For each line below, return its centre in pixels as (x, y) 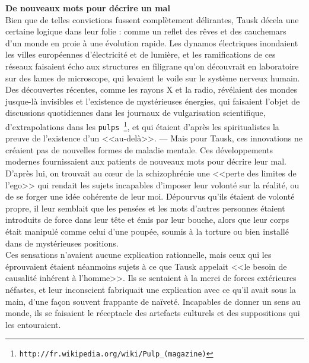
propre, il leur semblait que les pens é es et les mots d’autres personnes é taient (145, 208)
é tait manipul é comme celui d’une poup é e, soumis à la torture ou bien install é (147, 231)
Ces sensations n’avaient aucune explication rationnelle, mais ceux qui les (138, 255)
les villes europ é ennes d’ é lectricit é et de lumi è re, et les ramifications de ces (141, 54)
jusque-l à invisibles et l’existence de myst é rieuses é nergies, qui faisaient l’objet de (153, 101)
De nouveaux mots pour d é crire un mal (88, 8)
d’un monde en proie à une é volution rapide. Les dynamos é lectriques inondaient (152, 42)
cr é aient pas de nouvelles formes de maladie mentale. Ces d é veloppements (139, 149)
